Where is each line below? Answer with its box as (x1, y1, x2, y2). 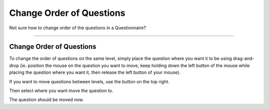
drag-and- (233, 55, 255, 61)
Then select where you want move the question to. (9, 88, 114, 94)
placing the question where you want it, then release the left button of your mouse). (9, 69, 181, 75)
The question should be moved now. (9, 97, 84, 103)
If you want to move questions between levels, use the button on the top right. (9, 78, 169, 84)
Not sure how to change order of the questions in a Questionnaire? (9, 25, 146, 31)
